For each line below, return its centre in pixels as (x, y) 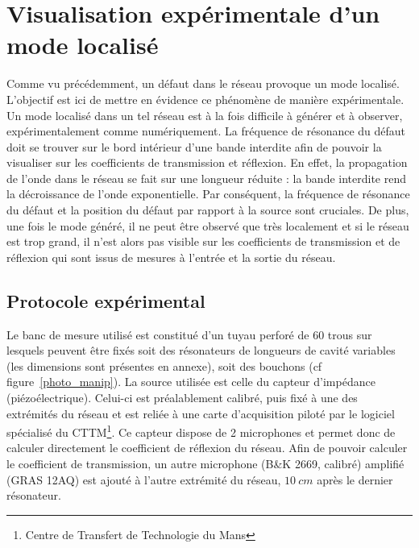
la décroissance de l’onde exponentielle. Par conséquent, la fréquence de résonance (208, 194)
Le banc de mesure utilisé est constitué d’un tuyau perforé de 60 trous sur (189, 334)
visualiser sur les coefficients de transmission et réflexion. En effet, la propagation (207, 162)
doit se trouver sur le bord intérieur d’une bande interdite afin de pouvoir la (194, 146)
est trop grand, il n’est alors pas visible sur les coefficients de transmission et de (203, 241)
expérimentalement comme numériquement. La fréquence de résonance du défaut (206, 131)
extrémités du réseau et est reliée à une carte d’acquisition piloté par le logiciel (201, 413)
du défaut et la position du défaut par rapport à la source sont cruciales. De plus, (208, 210)
